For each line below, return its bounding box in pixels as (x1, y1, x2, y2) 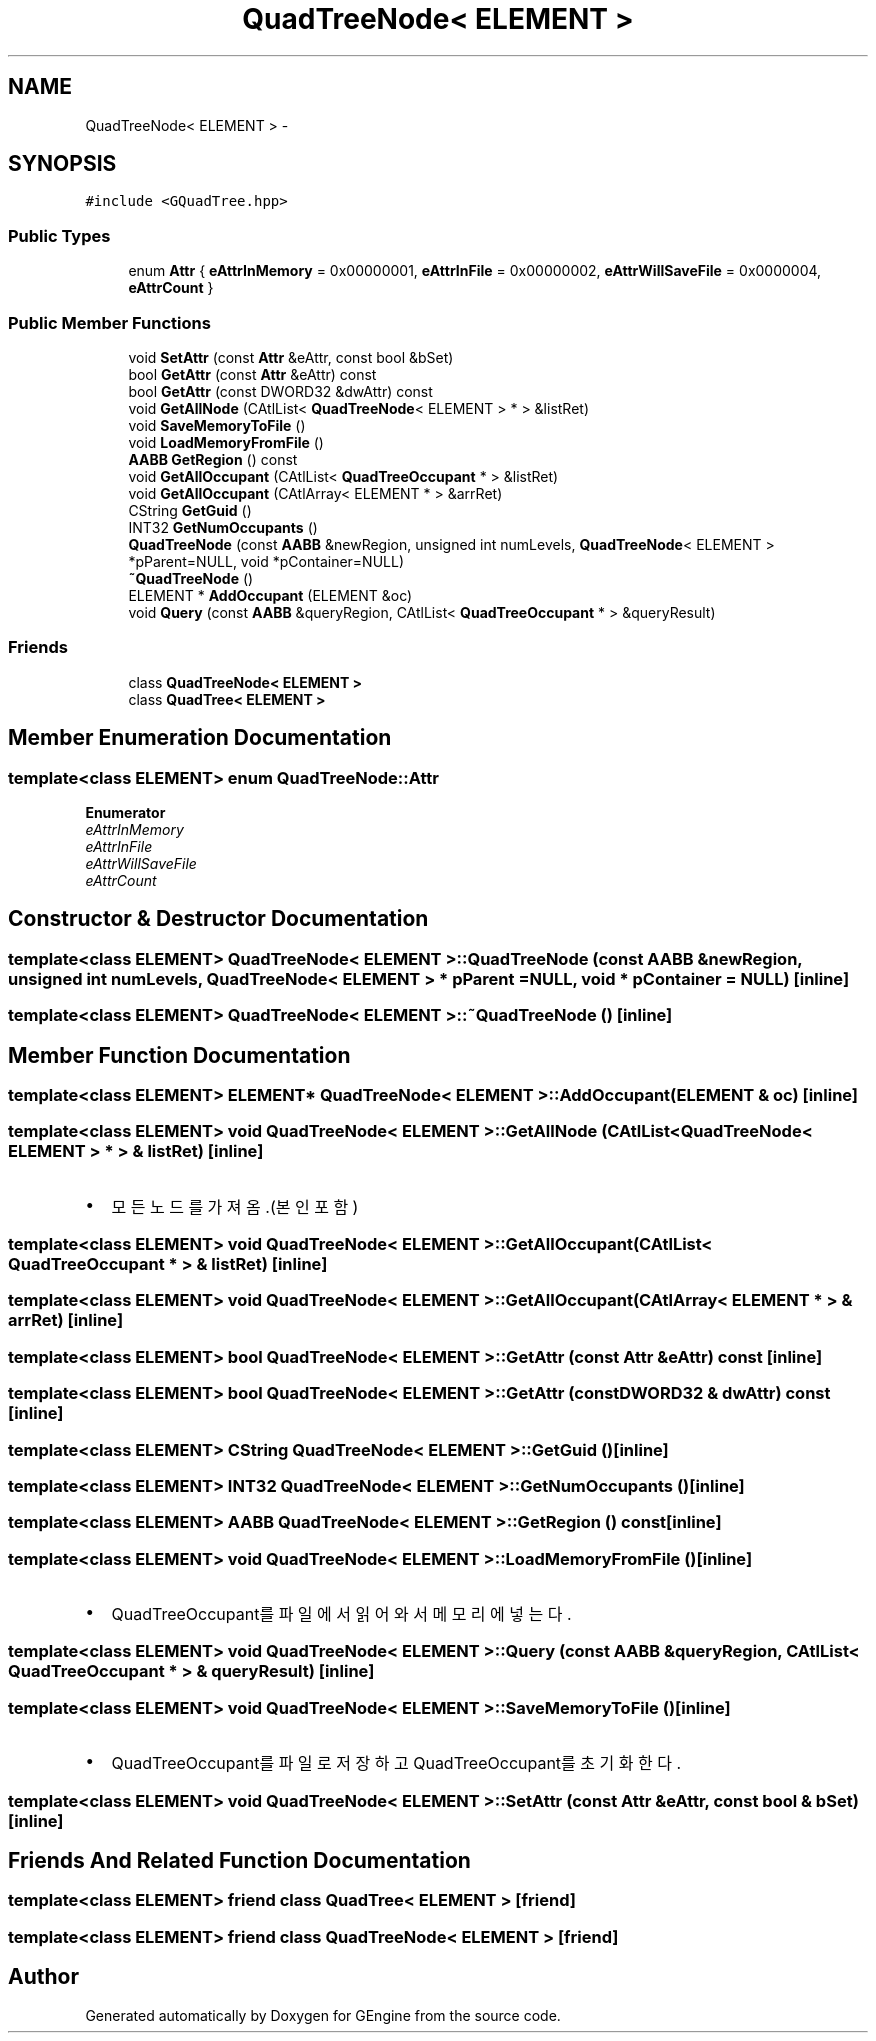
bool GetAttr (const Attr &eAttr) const (128, 365, 377, 383)
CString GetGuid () (128, 501, 252, 519)
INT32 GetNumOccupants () (128, 518, 318, 536)
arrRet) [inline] (8, 1310, 124, 1331)
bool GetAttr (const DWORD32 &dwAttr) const (128, 382, 433, 400)
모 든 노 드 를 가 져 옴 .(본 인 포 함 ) (111, 1196, 359, 1217)
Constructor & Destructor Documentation (8, 906, 429, 932)
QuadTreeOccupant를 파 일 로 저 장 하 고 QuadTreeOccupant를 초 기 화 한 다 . (111, 1753, 682, 1774)
